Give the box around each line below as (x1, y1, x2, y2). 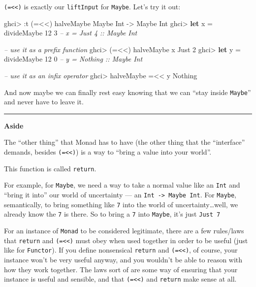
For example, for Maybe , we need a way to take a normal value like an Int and (4, 180, 240, 190)
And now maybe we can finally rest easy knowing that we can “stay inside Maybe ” (4, 87, 251, 97)
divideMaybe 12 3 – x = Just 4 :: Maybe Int (4, 28, 137, 38)
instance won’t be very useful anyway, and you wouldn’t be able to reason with (4, 254, 243, 264)
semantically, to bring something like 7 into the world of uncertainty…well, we (4, 199, 238, 209)
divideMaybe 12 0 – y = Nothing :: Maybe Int (4, 54, 143, 64)
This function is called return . (4, 163, 96, 173)
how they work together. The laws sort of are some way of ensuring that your (4, 264, 238, 274)
